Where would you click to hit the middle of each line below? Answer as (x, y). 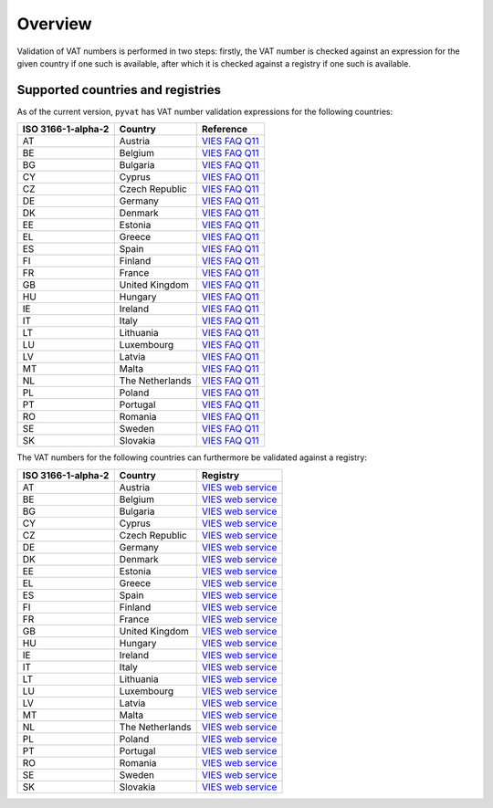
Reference (225, 130)
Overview (54, 24)
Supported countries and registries (119, 90)
